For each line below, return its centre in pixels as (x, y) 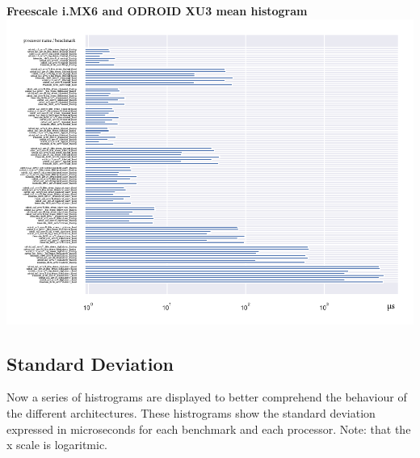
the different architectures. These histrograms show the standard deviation (191, 412)
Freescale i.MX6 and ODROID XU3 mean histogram (157, 11)
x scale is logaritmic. (57, 445)
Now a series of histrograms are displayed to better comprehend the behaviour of (207, 397)
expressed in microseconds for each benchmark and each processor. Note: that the (209, 429)
